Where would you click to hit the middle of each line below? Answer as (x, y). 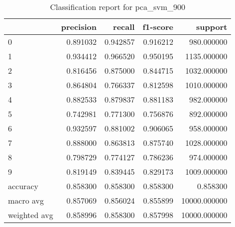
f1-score (158, 27)
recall (124, 27)
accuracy (23, 186)
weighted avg (31, 215)
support (212, 27)
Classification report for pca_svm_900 (117, 7)
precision (79, 27)
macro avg (26, 200)
